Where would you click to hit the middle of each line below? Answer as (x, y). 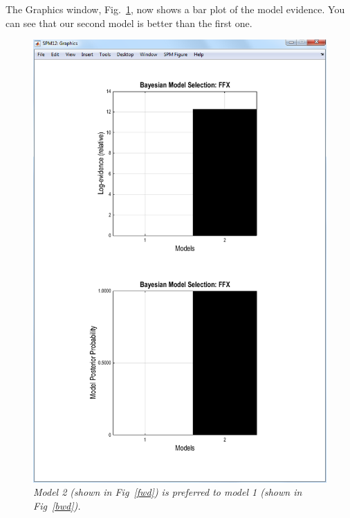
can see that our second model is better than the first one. (129, 23)
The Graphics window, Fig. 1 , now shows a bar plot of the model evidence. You (175, 9)
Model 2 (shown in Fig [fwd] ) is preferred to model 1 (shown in (168, 492)
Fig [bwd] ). (57, 505)
